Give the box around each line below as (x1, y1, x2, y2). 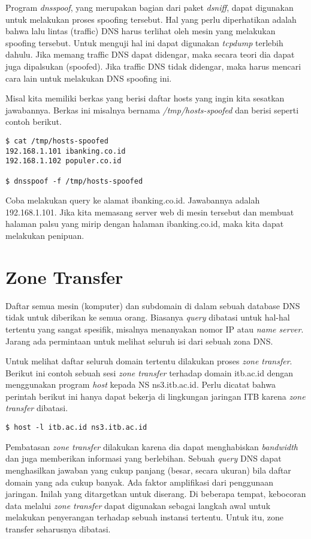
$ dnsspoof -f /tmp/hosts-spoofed (5, 176, 143, 185)
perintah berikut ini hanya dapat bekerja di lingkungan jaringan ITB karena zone (5, 390, 306, 402)
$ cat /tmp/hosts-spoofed (5, 136, 108, 145)
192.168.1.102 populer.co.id (5, 157, 122, 166)
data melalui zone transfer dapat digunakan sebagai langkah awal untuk (5, 499, 271, 511)
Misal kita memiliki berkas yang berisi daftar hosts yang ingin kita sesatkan (5, 92, 285, 104)
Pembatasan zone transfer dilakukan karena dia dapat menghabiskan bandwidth (5, 440, 298, 453)
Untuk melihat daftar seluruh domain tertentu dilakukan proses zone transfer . (5, 355, 292, 367)
